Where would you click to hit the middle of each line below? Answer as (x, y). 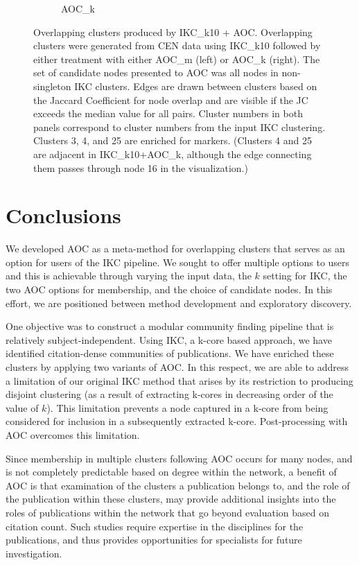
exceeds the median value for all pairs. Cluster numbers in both (168, 113)
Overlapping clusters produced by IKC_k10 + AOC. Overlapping (173, 32)
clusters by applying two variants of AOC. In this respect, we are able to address (177, 367)
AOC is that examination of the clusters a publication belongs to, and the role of (178, 485)
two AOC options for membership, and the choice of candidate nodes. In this (169, 289)
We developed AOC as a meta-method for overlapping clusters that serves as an (175, 249)
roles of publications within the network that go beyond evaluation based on (168, 512)
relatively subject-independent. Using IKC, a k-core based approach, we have (169, 339)
